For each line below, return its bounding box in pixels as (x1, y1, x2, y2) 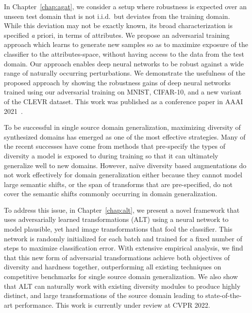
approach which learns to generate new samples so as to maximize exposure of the (4, 39, 248, 49)
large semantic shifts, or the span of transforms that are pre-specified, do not (4, 179, 233, 189)
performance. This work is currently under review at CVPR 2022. (15, 299, 210, 310)
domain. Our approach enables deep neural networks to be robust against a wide (4, 58, 244, 68)
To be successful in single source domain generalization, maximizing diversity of (4, 122, 241, 132)
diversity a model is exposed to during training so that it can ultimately (4, 150, 218, 160)
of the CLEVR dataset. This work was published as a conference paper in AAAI (4, 96, 243, 106)
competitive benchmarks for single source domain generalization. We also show (4, 271, 238, 282)
